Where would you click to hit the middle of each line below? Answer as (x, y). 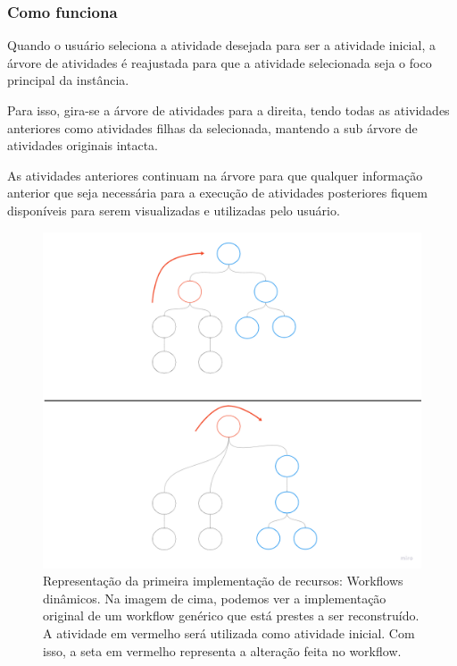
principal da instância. (68, 80)
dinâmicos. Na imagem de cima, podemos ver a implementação (215, 598)
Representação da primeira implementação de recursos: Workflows (223, 581)
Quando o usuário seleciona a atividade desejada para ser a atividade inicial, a (221, 45)
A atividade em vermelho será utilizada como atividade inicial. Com (229, 632)
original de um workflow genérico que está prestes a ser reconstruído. (231, 615)
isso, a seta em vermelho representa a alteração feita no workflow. (222, 650)
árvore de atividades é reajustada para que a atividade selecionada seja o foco (220, 62)
